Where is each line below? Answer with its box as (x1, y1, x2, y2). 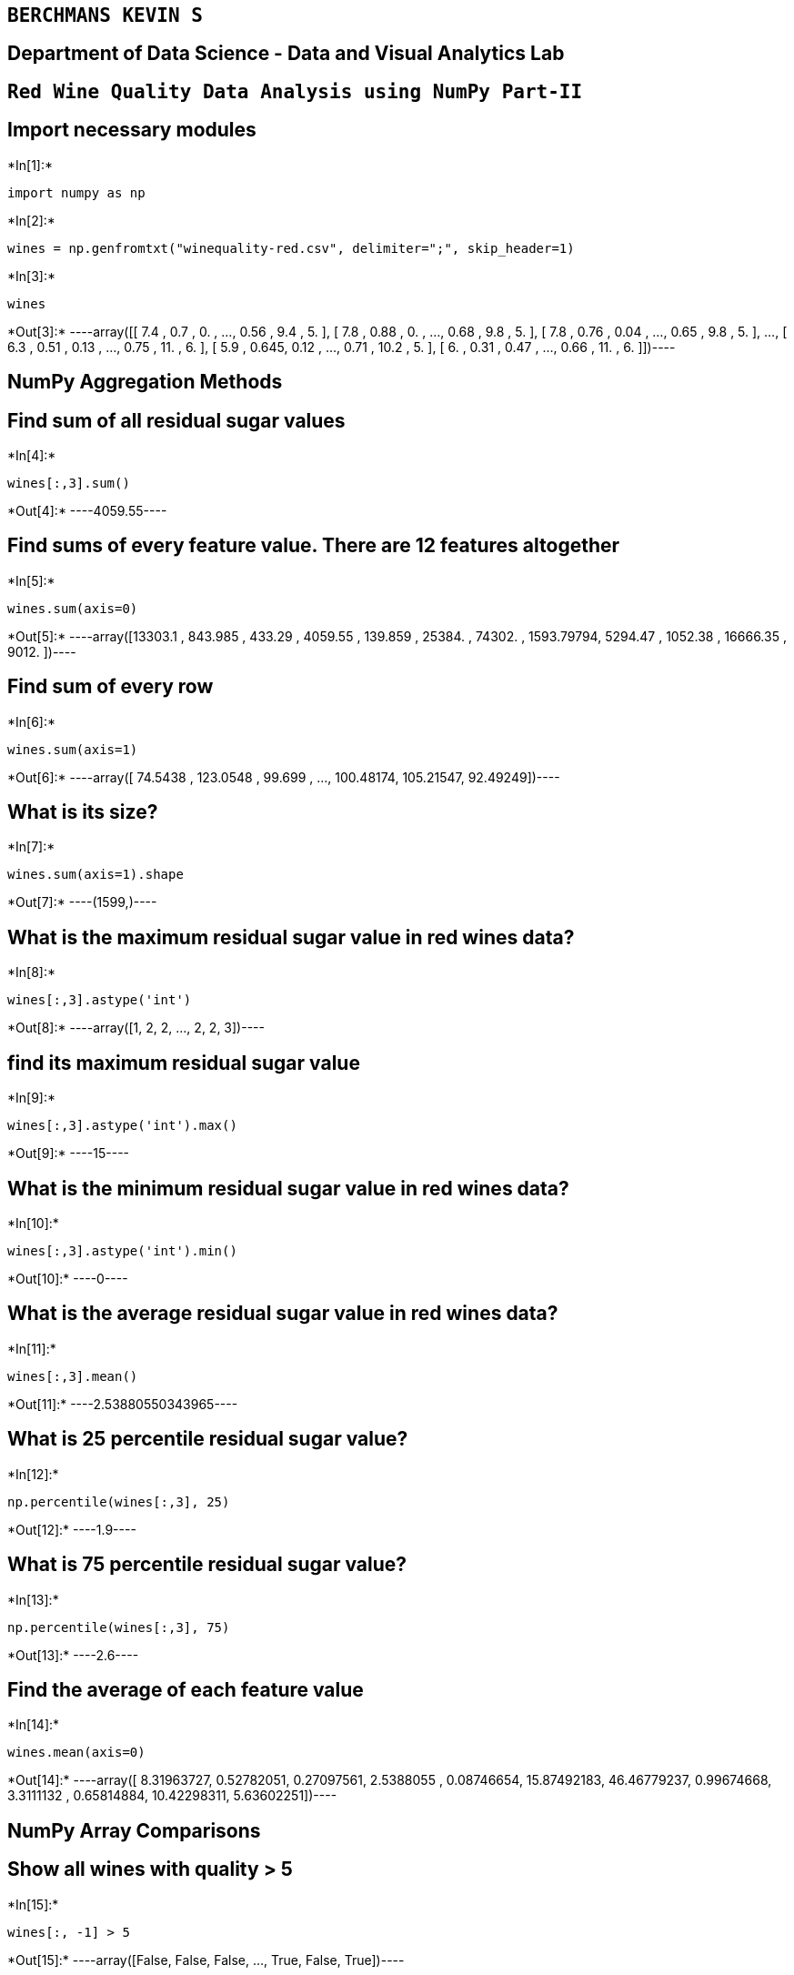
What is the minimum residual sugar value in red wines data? (7, 1176, 569, 1200)
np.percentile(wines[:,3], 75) (7, 1619, 230, 1635)
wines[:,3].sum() (7, 475, 130, 490)
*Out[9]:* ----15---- (7, 1145, 130, 1162)
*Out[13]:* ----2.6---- (7, 1647, 139, 1663)
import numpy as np (7, 185, 146, 200)
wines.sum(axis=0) (7, 600, 138, 616)
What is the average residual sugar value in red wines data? (7, 1302, 558, 1325)
